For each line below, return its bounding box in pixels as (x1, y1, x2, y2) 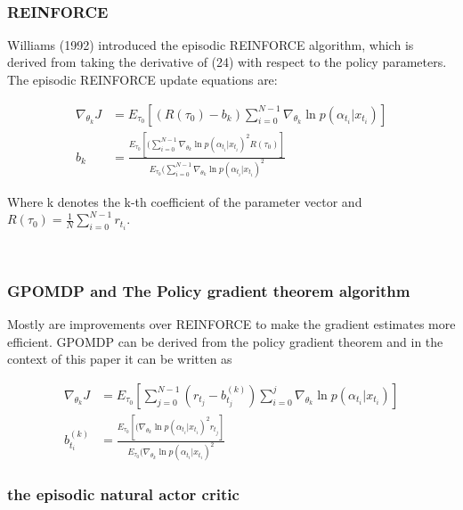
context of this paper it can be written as (7, 350, 232, 368)
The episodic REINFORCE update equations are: (7, 70, 278, 88)
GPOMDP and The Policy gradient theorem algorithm (7, 279, 410, 301)
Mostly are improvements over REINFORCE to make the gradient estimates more (7, 315, 456, 333)
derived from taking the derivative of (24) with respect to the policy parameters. (7, 53, 447, 71)
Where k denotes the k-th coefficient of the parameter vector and (7, 192, 362, 210)
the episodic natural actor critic (7, 483, 240, 505)
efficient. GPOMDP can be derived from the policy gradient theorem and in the (7, 332, 443, 350)
